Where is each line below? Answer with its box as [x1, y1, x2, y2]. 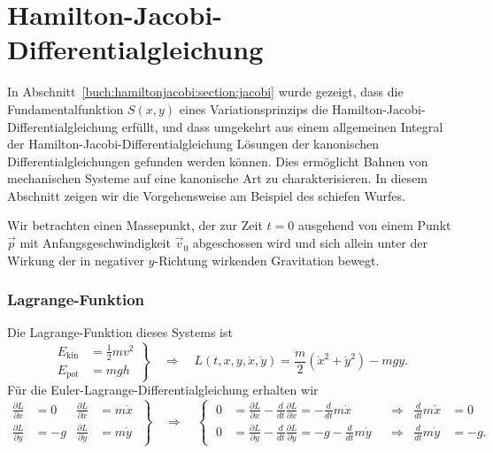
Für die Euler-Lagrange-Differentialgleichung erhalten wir [7, 380, 319, 399]
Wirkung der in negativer [7, 250, 144, 269]
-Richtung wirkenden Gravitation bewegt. [154, 250, 380, 269]
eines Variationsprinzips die [179, 99, 328, 118]
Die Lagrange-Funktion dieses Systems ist [7, 323, 233, 342]
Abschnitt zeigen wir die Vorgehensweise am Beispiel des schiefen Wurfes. [7, 186, 405, 204]
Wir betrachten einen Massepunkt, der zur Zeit [7, 216, 263, 234]
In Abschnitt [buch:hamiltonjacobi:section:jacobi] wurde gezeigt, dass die [7, 82, 404, 101]
